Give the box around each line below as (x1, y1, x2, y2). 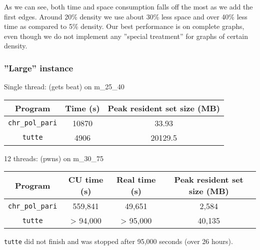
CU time (68, 174, 103, 186)
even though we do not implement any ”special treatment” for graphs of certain (4, 30, 248, 41)
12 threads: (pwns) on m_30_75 (4, 153, 103, 163)
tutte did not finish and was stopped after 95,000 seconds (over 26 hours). (4, 236, 233, 247)
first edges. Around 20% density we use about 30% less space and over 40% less (4, 11, 247, 21)
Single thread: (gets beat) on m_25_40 (4, 81, 124, 92)
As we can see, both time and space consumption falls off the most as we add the (4, 1, 253, 11)
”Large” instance (4, 61, 73, 74)
